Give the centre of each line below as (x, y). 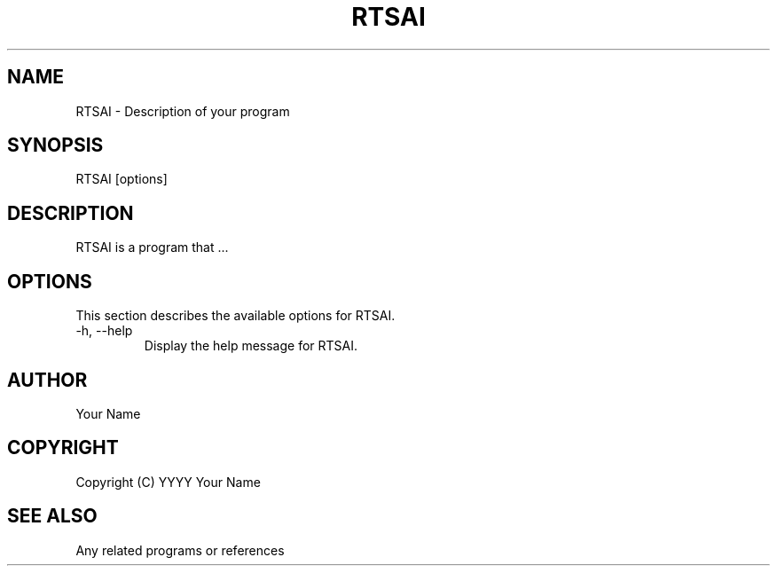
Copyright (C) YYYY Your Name (168, 482)
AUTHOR (47, 380)
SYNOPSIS (55, 145)
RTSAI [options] (122, 179)
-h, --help (104, 331)
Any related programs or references (180, 550)
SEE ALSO (52, 516)
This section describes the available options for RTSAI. (235, 316)
